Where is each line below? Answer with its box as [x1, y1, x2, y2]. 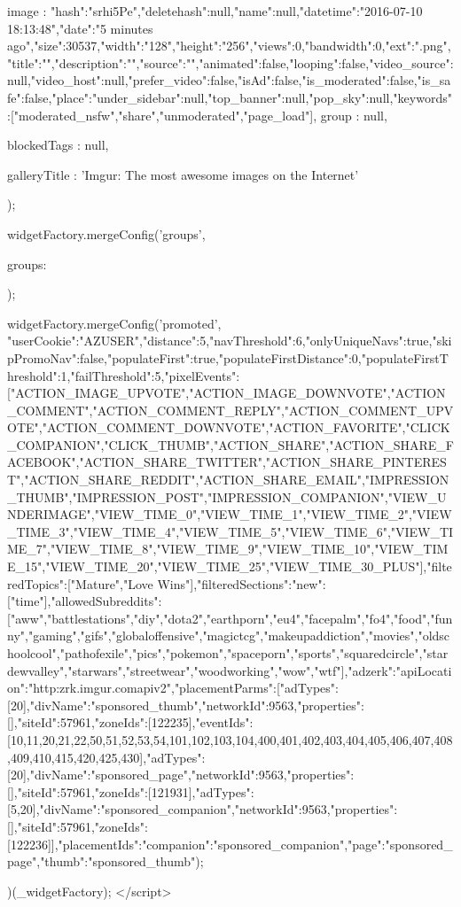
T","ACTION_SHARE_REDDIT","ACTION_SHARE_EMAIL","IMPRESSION [7, 470, 449, 489]
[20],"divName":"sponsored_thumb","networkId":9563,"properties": [7, 695, 364, 714]
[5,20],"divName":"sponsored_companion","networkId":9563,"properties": [7, 800, 398, 818]
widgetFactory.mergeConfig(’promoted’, [7, 314, 222, 332]
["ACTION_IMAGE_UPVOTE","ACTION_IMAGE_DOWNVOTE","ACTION [7, 384, 446, 402]
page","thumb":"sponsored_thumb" [7, 852, 196, 871]
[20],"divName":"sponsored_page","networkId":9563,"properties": [7, 765, 355, 784]
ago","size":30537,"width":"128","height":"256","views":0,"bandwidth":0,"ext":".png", [7, 36, 451, 55]
